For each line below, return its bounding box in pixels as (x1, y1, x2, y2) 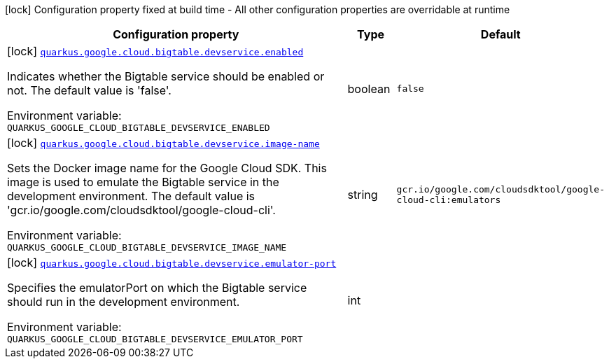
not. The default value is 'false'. (7, 83, 171, 97)
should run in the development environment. (7, 295, 240, 309)
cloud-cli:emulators (396, 194, 501, 205)
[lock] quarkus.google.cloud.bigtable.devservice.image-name (7, 136, 320, 150)
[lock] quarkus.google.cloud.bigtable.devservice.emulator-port (7, 255, 337, 269)
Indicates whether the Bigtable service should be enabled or (7, 69, 325, 83)
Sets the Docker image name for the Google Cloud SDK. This (7, 161, 327, 175)
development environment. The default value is (7, 189, 255, 203)
